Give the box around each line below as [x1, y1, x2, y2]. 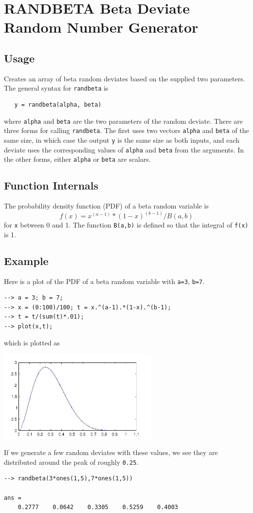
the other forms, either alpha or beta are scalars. [4, 154, 151, 164]
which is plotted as [4, 337, 60, 347]
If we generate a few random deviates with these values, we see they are [4, 447, 218, 457]
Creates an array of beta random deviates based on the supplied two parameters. [4, 73, 245, 83]
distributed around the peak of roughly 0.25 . [4, 456, 139, 467]
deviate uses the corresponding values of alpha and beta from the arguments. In [4, 144, 244, 154]
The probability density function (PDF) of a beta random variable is [4, 201, 209, 211]
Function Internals [4, 178, 99, 193]
